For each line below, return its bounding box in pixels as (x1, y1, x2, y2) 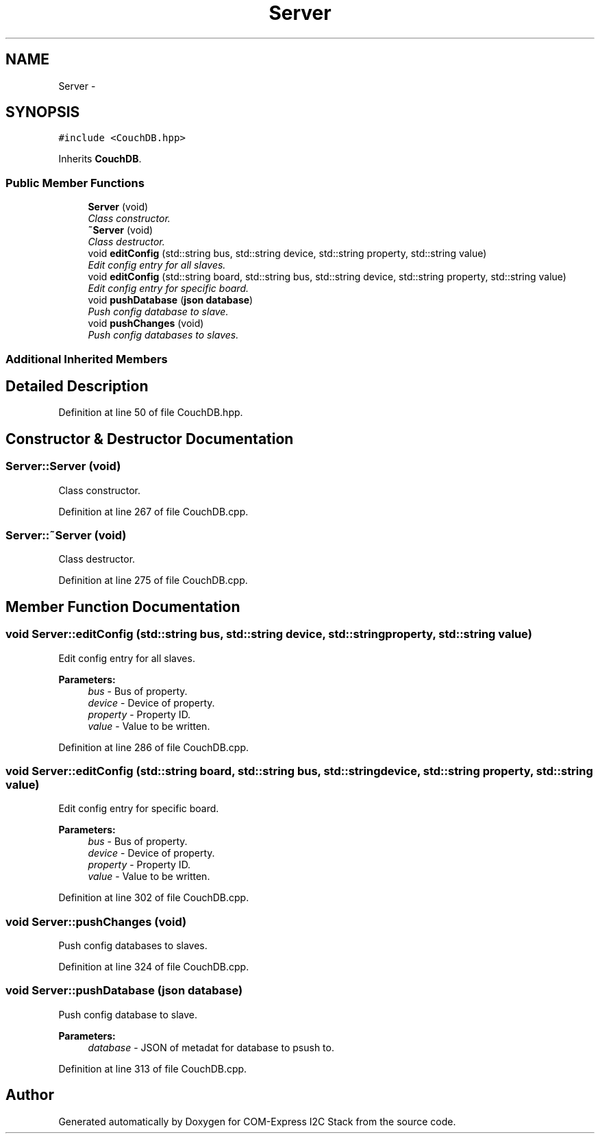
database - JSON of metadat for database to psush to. (88, 1041, 334, 1053)
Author (5, 1086, 54, 1104)
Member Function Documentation (5, 598, 240, 615)
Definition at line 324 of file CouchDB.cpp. (58, 961, 249, 973)
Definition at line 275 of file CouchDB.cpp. (58, 574, 248, 587)
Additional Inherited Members (5, 352, 168, 366)
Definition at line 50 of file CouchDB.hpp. (58, 406, 243, 419)
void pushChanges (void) (88, 317, 204, 330)
